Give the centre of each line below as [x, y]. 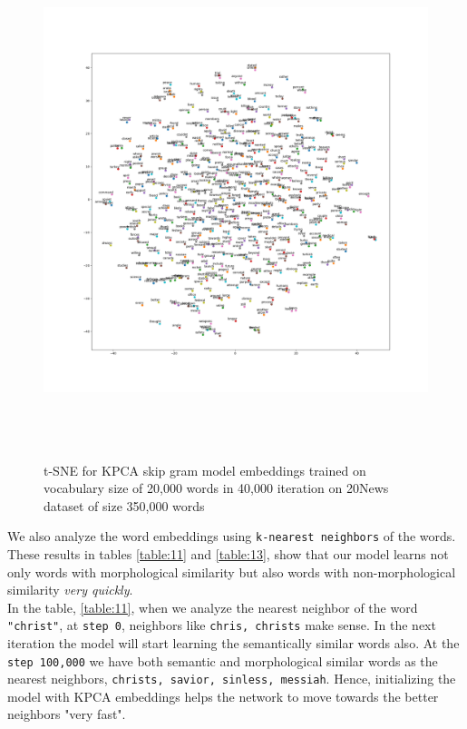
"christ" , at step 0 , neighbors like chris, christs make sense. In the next [222, 625]
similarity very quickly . [70, 590]
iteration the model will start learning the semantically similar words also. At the [233, 642]
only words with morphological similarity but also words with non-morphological [232, 571]
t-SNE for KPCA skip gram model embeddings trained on [205, 470]
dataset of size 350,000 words [124, 505]
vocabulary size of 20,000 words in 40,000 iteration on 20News [216, 488]
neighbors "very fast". [67, 714]
